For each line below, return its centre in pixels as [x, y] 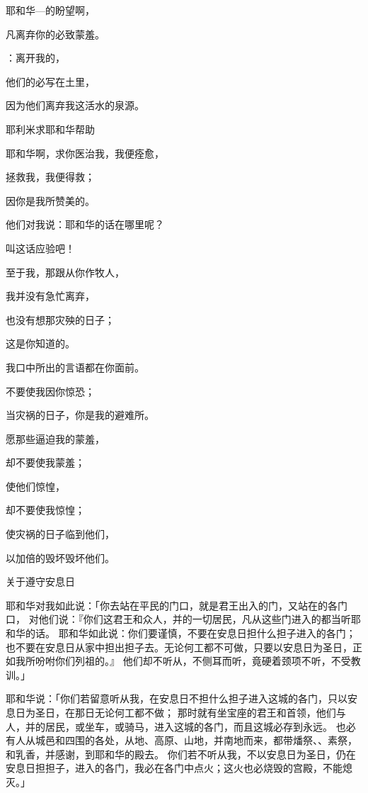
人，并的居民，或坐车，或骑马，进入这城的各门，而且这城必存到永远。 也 [176, 726]
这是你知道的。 [40, 343]
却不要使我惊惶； [45, 510]
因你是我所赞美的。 [50, 200]
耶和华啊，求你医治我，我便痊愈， [85, 153]
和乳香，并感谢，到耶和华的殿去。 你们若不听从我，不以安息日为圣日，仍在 [181, 754]
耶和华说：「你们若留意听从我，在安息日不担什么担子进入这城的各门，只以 [177, 698]
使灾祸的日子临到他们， [60, 534]
